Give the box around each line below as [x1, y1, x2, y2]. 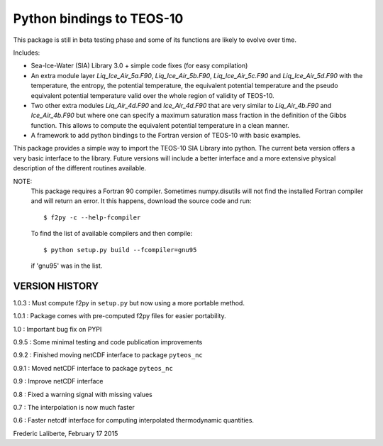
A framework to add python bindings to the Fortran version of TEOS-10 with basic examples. [30, 131, 301, 140]
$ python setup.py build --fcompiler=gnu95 [43, 246, 197, 254]
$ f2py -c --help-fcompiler [43, 213, 141, 222]
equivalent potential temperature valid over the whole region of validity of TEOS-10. [30, 91, 274, 99]
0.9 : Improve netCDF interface [13, 377, 104, 386]
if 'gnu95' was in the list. [30, 261, 103, 270]
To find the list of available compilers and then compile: [30, 229, 193, 238]
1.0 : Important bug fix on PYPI [13, 325, 102, 333]
